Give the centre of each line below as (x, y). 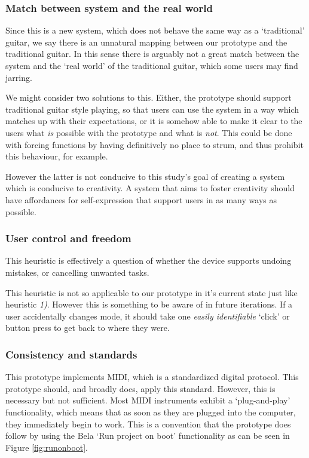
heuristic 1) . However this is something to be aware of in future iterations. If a (149, 304)
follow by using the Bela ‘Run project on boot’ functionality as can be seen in (148, 436)
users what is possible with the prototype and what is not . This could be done (149, 132)
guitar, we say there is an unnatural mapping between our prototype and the (146, 42)
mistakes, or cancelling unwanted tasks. (77, 272)
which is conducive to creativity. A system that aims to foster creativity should (150, 188)
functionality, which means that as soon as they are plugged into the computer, (151, 412)
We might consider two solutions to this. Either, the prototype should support (149, 97)
